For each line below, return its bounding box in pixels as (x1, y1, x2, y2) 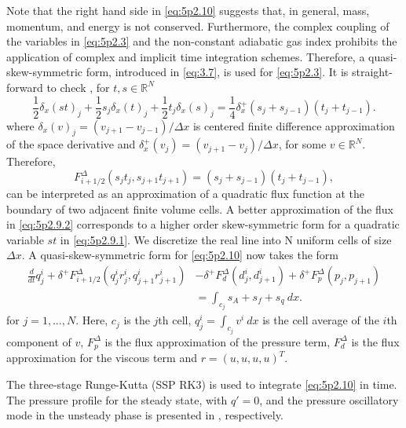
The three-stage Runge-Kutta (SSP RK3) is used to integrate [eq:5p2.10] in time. (6, 375, 397, 392)
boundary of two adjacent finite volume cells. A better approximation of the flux (6, 200, 393, 217)
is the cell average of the (262, 312, 379, 328)
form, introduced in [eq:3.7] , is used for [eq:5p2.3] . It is (86, 64, 349, 80)
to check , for (46, 79, 110, 95)
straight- (352, 64, 393, 80)
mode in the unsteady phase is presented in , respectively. (6, 407, 283, 423)
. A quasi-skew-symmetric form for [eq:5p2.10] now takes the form (21, 247, 339, 263)
